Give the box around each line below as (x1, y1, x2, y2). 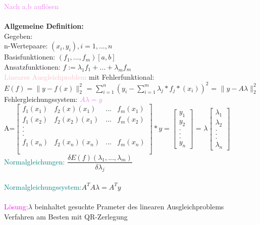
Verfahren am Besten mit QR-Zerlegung (4, 211, 128, 221)
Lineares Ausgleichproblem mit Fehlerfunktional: (4, 71, 154, 82)
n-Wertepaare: (4, 40, 48, 51)
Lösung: (4, 201, 28, 212)
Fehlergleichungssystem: (4, 93, 78, 104)
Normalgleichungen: (4, 156, 65, 166)
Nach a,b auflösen (4, 1, 59, 11)
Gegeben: (4, 30, 33, 41)
